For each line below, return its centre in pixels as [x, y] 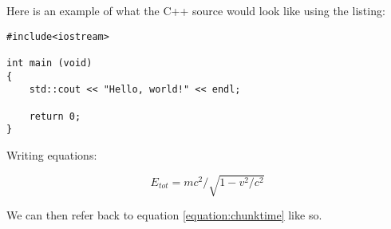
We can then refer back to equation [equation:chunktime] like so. [164, 214]
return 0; [55, 116]
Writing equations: [52, 154]
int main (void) [49, 63]
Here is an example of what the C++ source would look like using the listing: [196, 10]
